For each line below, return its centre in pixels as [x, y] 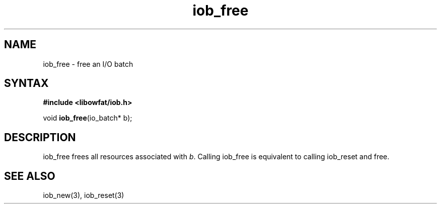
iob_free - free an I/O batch [88, 64]
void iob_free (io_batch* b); [88, 118]
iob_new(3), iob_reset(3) [84, 195]
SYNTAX [26, 83]
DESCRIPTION [40, 137]
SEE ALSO [30, 176]
